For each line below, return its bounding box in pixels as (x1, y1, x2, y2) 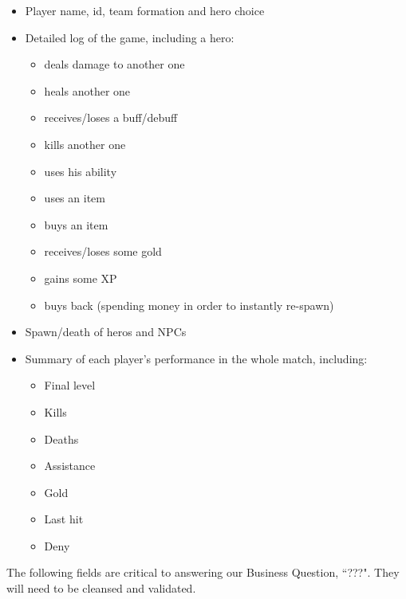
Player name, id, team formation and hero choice (25, 2, 265, 18)
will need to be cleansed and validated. (6, 580, 196, 597)
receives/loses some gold (44, 243, 162, 260)
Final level (44, 377, 96, 393)
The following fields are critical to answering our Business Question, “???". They (6, 564, 400, 581)
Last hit (44, 511, 84, 527)
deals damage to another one (44, 56, 185, 72)
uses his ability (44, 162, 117, 179)
